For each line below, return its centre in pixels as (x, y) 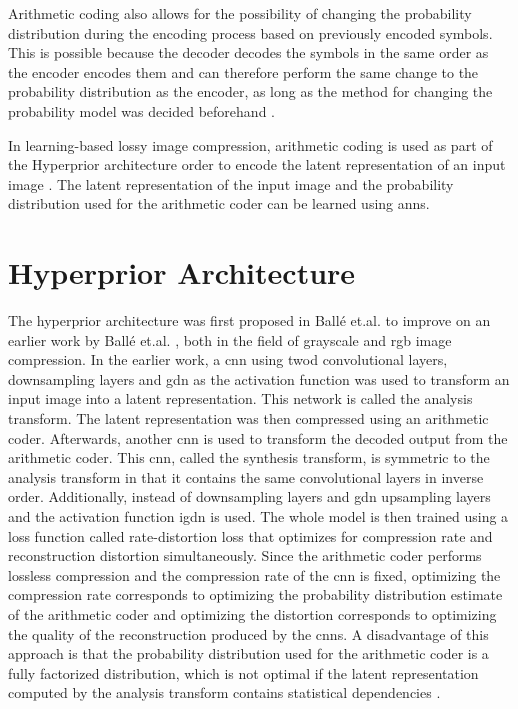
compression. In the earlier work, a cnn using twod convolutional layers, (228, 359)
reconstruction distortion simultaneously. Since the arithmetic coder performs (245, 555)
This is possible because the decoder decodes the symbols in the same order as (248, 52)
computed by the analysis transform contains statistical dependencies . (224, 692)
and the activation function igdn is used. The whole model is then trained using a (258, 516)
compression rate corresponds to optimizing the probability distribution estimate (255, 594)
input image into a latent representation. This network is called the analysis (240, 398)
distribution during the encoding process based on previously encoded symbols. (250, 32)
